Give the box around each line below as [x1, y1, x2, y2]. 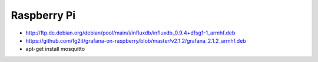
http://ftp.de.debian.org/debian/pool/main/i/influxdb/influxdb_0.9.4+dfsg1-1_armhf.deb [25, 29, 236, 36]
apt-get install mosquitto [25, 46, 85, 53]
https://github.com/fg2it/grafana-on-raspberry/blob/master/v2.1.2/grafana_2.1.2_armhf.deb [25, 37, 247, 44]
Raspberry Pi [11, 9, 76, 22]
